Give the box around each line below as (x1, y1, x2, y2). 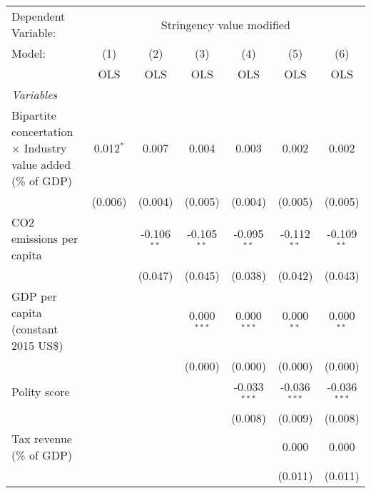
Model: (11, 45, 46, 61)
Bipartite (11, 107, 56, 123)
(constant (11, 321, 59, 337)
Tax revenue (11, 430, 72, 447)
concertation (11, 123, 73, 140)
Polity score (11, 383, 70, 400)
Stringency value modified (161, 16, 290, 33)
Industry (24, 140, 67, 156)
